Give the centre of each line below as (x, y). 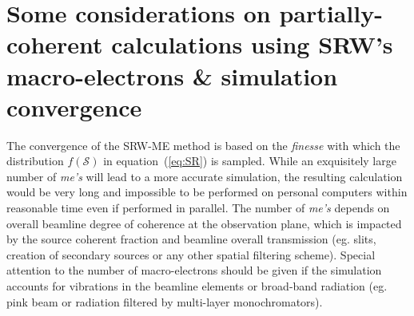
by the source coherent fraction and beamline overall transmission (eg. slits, (191, 239)
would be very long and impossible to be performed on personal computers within (207, 192)
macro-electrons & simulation (172, 75)
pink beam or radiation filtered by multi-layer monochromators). (165, 301)
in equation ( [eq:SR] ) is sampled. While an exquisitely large (250, 161)
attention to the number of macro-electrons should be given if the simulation (194, 270)
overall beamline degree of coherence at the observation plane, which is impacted (204, 223)
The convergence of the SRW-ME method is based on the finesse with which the (203, 145)
